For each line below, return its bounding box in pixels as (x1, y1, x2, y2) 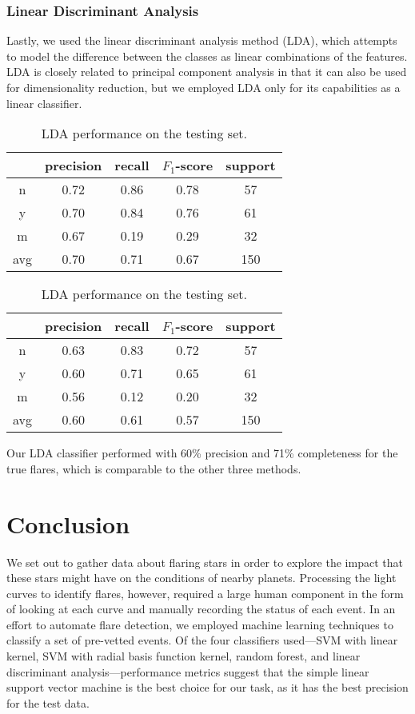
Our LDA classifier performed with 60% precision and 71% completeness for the (6, 445, 398, 461)
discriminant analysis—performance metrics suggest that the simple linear (6, 663, 369, 680)
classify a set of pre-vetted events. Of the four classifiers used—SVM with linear (6, 632, 398, 648)
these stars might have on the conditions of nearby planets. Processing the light (6, 569, 397, 586)
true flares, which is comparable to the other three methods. (6, 460, 301, 477)
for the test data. (6, 694, 90, 711)
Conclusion (6, 507, 130, 540)
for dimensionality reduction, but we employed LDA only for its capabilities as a (6, 79, 401, 95)
